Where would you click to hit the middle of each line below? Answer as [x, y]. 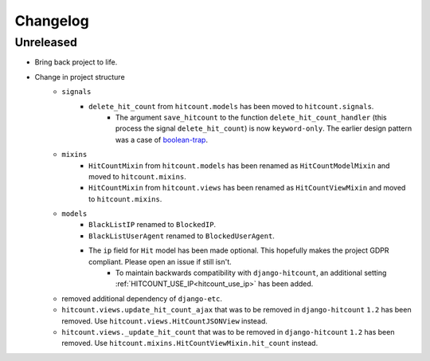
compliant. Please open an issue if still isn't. [160, 261]
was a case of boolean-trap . [162, 139]
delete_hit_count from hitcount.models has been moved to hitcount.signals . [231, 106]
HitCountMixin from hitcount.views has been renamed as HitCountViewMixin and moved [247, 188]
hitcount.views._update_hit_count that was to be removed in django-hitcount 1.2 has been [228, 332]
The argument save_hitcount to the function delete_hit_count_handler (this [251, 117]
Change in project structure [80, 77]
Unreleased [46, 42]
